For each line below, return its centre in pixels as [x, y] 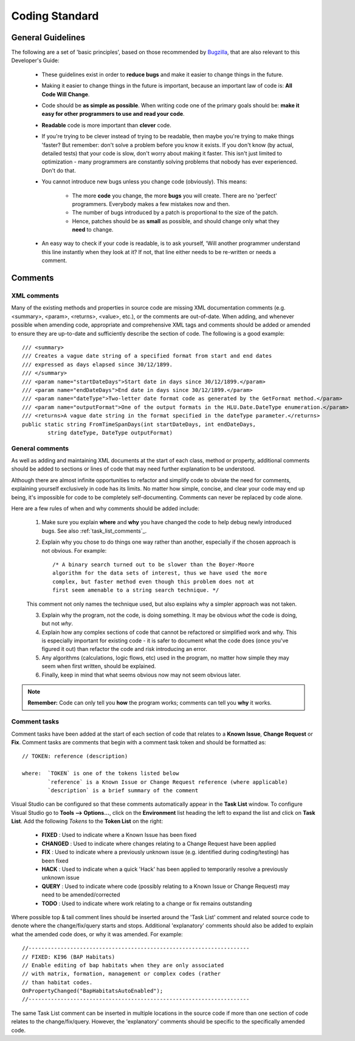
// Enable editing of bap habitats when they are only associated [123, 965]
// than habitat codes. [57, 982]
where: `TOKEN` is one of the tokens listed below [101, 773]
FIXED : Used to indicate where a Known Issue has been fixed [119, 835]
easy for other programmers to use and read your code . [113, 114]
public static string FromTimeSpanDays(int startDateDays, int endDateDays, [139, 424]
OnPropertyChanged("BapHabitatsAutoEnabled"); [93, 991]
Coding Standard [55, 16]
